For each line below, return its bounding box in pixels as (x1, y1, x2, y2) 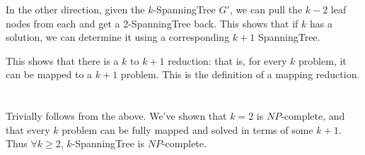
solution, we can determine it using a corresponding (6, 30, 230, 44)
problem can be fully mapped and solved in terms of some (62, 122, 313, 137)
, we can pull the (229, 2, 303, 16)
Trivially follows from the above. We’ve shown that (6, 108, 227, 123)
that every (6, 122, 50, 137)
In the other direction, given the (6, 2, 145, 16)
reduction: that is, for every (168, 53, 287, 68)
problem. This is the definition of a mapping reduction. (120, 67, 360, 82)
